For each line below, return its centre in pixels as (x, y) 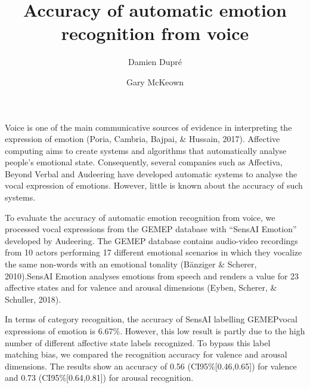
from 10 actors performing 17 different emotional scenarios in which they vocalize (154, 252)
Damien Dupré (155, 62)
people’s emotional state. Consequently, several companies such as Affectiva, (144, 162)
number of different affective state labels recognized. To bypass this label (138, 342)
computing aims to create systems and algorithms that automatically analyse (146, 150)
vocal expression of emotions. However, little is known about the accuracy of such (154, 185)
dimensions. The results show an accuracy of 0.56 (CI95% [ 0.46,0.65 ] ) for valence (151, 366)
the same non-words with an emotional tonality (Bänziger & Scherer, (131, 264)
